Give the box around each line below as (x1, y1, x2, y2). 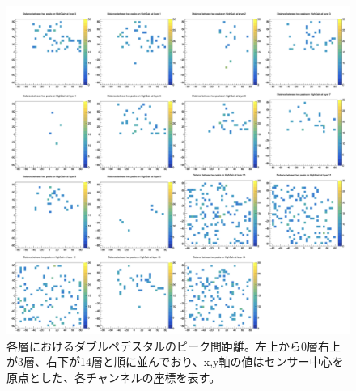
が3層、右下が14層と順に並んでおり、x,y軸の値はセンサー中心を (6, 353, 344, 370)
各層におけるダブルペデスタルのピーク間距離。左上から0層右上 (6, 337, 341, 354)
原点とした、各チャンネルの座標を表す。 (6, 368, 221, 385)
